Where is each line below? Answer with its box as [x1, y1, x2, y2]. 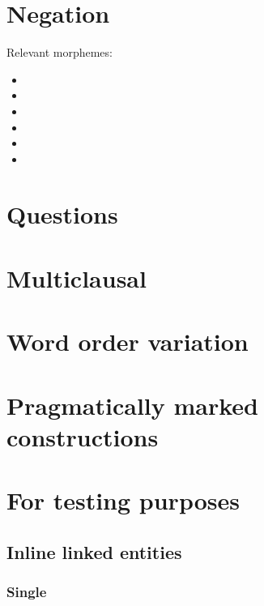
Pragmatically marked [6, 388, 258, 421]
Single [6, 582, 47, 602]
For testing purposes [6, 484, 240, 517]
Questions [6, 198, 118, 231]
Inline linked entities [6, 539, 182, 564]
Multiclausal [6, 261, 147, 294]
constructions [6, 420, 159, 453]
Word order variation [6, 325, 249, 358]
